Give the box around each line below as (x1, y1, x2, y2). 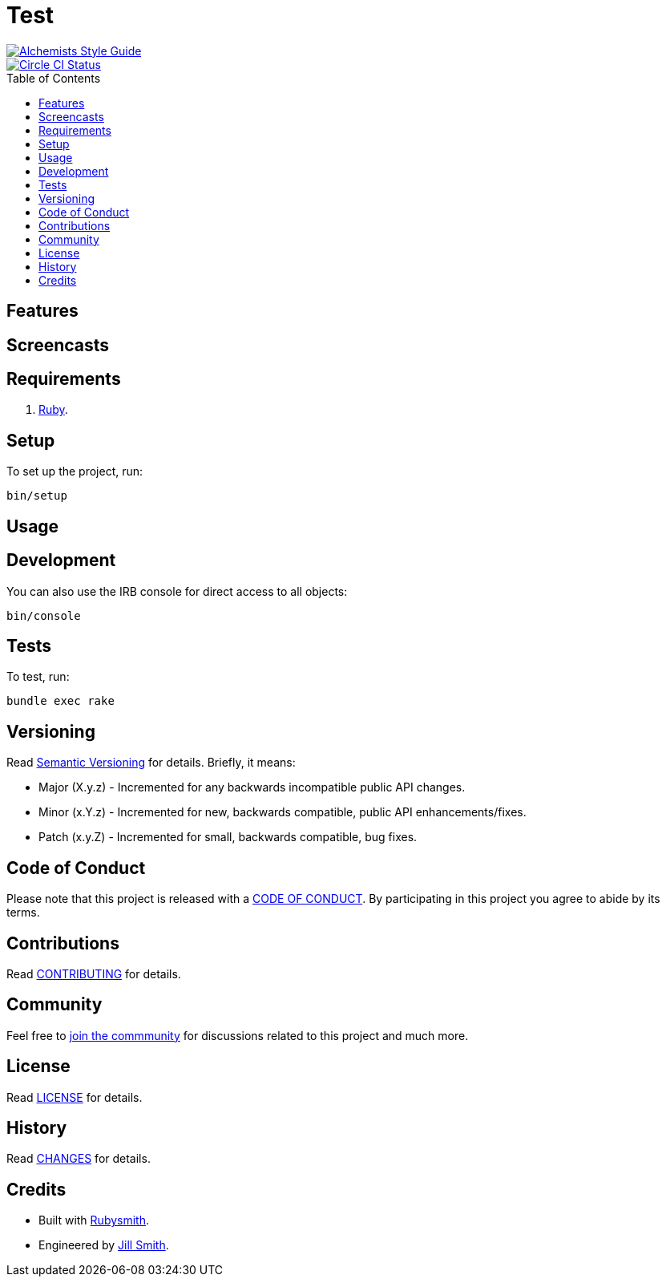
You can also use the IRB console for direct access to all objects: (6, 584, 348, 598)
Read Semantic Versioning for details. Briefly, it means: (6, 755, 296, 770)
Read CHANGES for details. (6, 1151, 151, 1166)
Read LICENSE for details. (6, 1090, 143, 1104)
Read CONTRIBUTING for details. (6, 966, 181, 981)
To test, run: (6, 670, 70, 684)
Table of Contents (6, 71, 101, 85)
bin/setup (6, 489, 67, 503)
